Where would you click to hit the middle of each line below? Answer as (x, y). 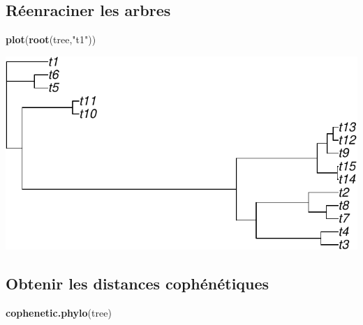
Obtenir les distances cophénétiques (138, 284)
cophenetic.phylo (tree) (59, 312)
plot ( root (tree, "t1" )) (51, 39)
